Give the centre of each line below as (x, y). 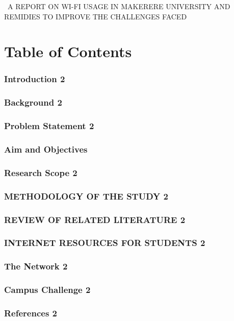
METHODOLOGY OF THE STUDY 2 (86, 196)
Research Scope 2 (41, 172)
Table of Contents (68, 51)
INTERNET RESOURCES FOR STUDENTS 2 (105, 243)
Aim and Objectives (46, 149)
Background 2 (33, 102)
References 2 (31, 313)
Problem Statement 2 (49, 126)
